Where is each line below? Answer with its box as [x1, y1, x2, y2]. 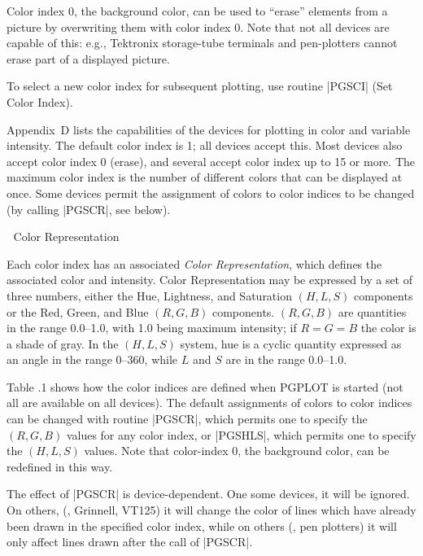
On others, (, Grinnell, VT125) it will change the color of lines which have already [7, 501, 416, 519]
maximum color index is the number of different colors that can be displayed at [7, 169, 403, 186]
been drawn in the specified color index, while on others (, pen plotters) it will [7, 517, 397, 534]
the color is [360, 319, 416, 336]
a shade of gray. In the [7, 335, 119, 352]
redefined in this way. [7, 457, 113, 475]
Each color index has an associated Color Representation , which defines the [7, 255, 382, 272]
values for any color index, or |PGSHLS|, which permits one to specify [66, 426, 416, 443]
